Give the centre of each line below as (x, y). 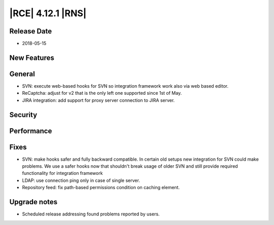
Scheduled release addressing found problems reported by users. (91, 214)
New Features (32, 58)
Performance (31, 131)
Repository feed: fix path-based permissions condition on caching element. (101, 188)
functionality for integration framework (62, 173)
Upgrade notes (33, 202)
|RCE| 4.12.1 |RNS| (48, 13)
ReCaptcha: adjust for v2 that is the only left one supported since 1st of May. (102, 93)
